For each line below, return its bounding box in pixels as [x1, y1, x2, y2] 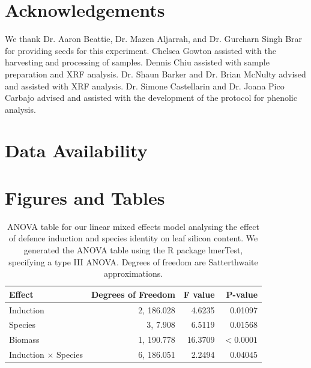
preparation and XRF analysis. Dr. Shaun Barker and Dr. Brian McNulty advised [5, 67, 306, 80]
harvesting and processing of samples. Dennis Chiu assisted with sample [5, 56, 270, 68]
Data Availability [5, 138, 148, 163]
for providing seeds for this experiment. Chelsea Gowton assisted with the [5, 44, 276, 56]
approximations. [103, 267, 163, 280]
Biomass [9, 333, 40, 346]
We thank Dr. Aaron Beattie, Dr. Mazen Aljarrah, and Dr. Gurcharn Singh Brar [5, 32, 303, 45]
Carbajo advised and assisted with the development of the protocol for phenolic [5, 91, 297, 104]
